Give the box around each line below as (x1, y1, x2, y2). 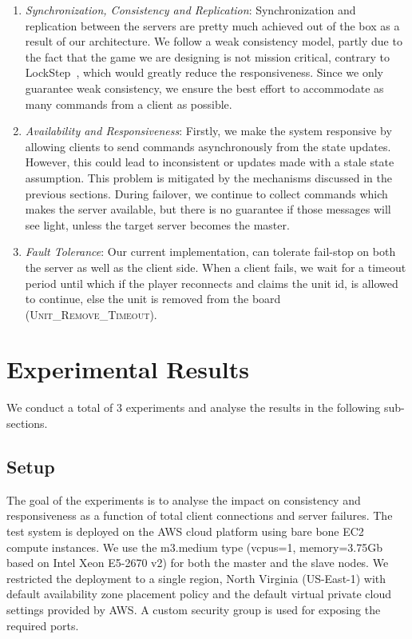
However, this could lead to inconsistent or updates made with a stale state (25, 154, 394, 170)
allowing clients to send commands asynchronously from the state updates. (25, 138, 391, 154)
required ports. (6, 617, 79, 633)
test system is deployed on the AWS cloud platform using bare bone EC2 (6, 522, 364, 539)
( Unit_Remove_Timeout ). (25, 306, 157, 322)
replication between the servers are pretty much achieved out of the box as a (25, 17, 400, 34)
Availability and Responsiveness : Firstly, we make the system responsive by (25, 122, 392, 139)
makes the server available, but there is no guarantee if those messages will (25, 201, 391, 218)
